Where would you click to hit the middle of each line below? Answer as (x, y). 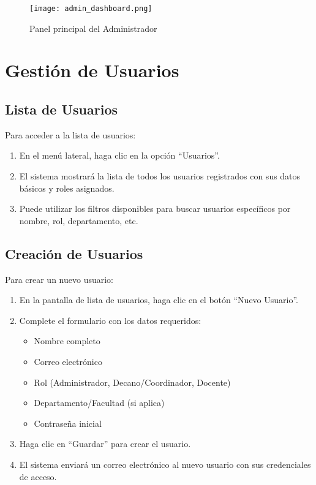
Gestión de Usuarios (92, 70)
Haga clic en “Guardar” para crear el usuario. (105, 444)
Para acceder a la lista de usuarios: (70, 134)
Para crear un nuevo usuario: (59, 279)
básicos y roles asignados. (67, 188)
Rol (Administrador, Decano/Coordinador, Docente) (132, 382)
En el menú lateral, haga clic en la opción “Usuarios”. (119, 155)
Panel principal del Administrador (93, 28)
